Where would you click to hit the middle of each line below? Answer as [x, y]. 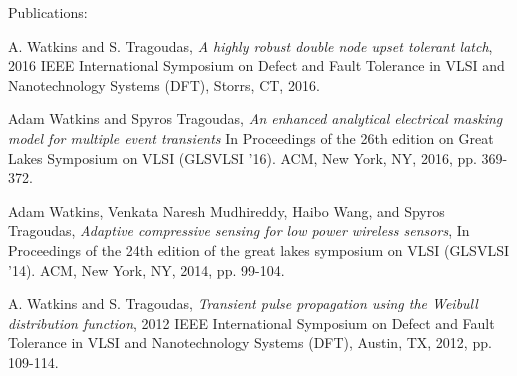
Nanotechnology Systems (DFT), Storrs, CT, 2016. [164, 84]
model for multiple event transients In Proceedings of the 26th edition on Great [251, 137]
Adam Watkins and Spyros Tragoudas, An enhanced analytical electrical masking [255, 118]
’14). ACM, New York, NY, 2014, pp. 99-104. [146, 269]
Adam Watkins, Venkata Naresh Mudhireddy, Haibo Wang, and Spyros [226, 210]
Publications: [48, 12]
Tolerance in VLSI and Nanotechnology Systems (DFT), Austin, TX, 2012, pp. [250, 342]
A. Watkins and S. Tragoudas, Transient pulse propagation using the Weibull [243, 303]
